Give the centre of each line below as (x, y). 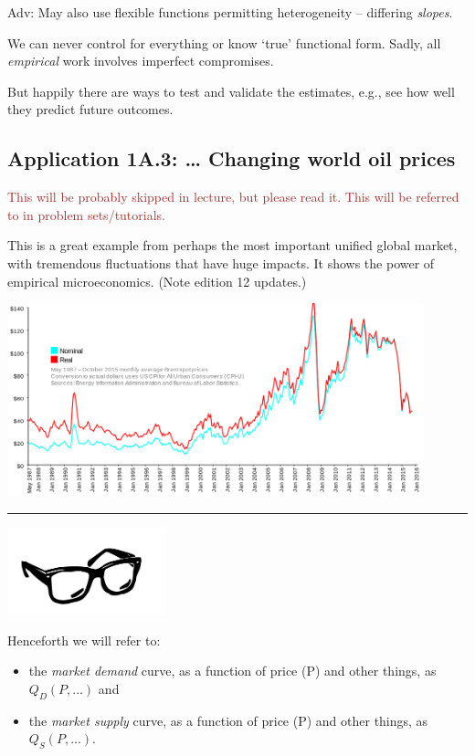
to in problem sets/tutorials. (86, 214)
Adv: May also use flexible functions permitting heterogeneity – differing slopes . (230, 12)
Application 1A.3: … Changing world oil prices (232, 158)
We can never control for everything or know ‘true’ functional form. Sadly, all (224, 42)
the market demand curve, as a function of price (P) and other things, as (232, 671)
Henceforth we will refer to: (84, 640)
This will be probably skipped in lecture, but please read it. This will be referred (233, 197)
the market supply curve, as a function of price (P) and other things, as (228, 720)
